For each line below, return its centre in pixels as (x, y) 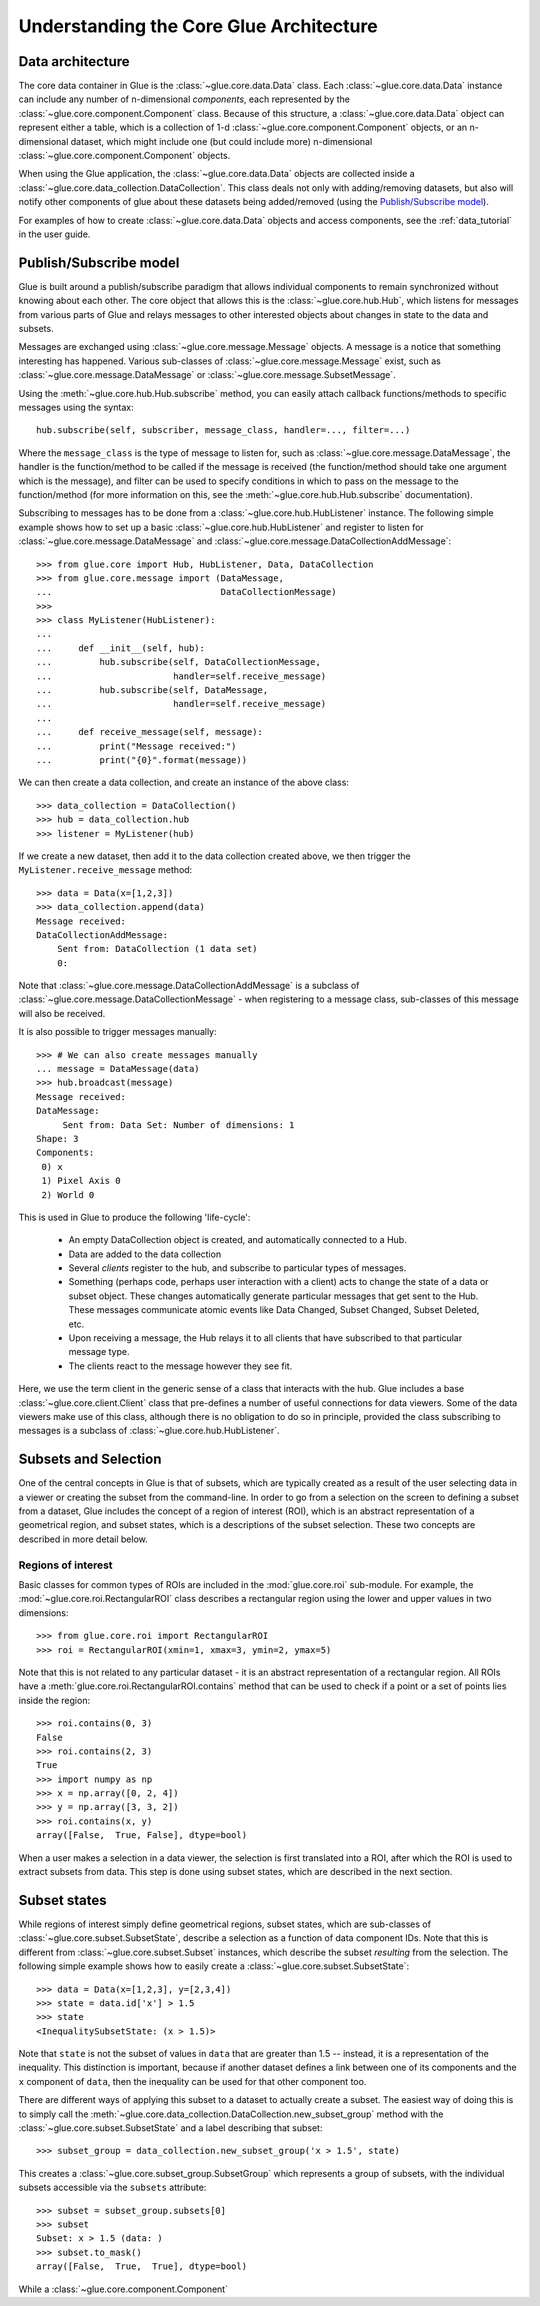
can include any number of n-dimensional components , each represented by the (184, 99)
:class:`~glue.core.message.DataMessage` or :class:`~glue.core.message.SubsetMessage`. (207, 375)
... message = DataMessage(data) (118, 1069)
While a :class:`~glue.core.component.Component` (123, 2289)
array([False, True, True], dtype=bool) (142, 2266)
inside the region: (54, 1700)
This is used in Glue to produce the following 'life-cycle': (134, 1217)
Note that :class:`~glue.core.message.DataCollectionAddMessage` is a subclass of (189, 986)
